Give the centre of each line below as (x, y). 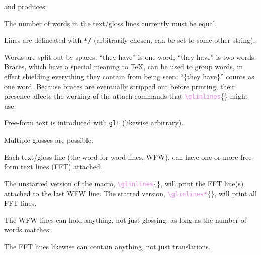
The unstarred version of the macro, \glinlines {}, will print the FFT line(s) (124, 183)
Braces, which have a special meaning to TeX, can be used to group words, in (124, 67)
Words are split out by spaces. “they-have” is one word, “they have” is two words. (130, 56)
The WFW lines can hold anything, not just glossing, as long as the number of (125, 220)
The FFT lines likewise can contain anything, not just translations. (107, 246)
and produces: (26, 6)
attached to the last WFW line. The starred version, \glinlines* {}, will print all (130, 193)
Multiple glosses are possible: (49, 140)
